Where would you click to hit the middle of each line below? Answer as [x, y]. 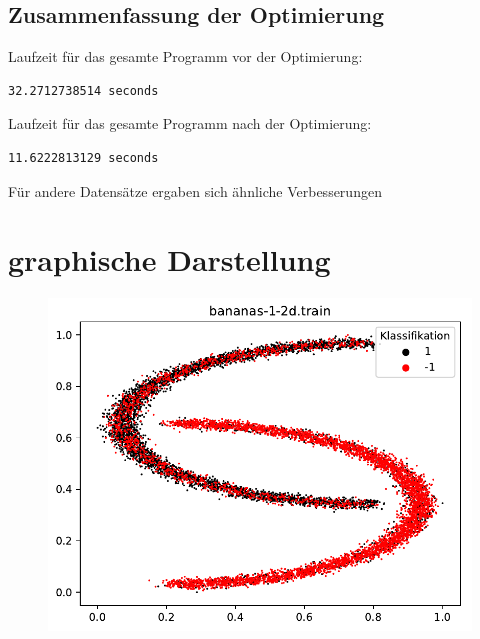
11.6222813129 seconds [83, 157]
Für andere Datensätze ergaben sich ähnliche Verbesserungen [195, 190]
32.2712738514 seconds [83, 90]
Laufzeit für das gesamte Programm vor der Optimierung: [185, 56]
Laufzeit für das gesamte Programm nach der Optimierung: [190, 123]
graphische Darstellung [169, 259]
